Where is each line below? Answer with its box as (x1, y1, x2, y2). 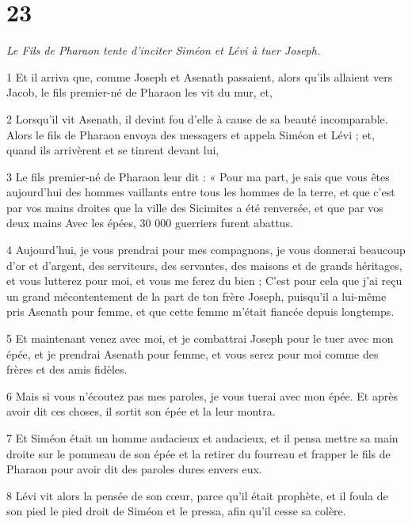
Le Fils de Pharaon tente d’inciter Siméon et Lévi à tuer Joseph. (6, 42, 321, 59)
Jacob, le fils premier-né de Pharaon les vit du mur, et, (6, 84, 273, 101)
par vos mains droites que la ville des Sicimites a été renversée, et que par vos (6, 199, 383, 215)
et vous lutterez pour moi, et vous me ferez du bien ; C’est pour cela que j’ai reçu (6, 272, 402, 289)
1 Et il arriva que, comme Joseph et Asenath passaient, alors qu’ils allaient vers (6, 68, 393, 85)
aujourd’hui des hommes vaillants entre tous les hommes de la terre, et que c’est (6, 184, 395, 200)
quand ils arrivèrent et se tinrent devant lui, (6, 142, 219, 158)
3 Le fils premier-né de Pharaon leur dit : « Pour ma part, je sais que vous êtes (6, 168, 390, 184)
